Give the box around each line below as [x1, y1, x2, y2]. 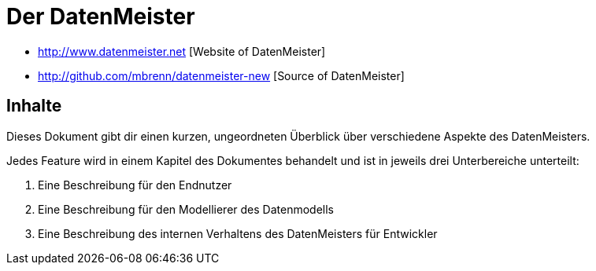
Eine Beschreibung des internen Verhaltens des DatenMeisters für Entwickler [38, 226, 438, 240]
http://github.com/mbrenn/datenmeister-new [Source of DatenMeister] [38, 68, 405, 82]
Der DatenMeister [6, 3, 195, 30]
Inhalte [6, 96, 62, 116]
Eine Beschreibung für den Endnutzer [38, 178, 232, 192]
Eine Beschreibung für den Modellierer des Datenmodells [38, 202, 334, 216]
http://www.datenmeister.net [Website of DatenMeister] [38, 44, 326, 58]
